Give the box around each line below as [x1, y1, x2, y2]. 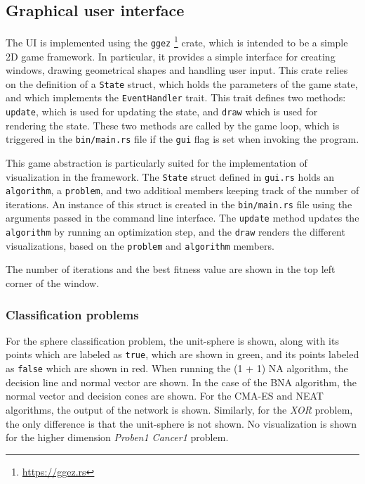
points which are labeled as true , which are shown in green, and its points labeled [6, 347, 359, 362]
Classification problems [6, 305, 139, 323]
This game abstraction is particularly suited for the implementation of [6, 155, 307, 170]
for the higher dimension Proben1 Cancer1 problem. [6, 430, 229, 445]
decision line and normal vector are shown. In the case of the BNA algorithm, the [6, 374, 357, 389]
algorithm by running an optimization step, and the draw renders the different [6, 224, 345, 239]
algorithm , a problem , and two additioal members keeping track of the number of [6, 183, 359, 198]
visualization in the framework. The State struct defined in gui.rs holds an [6, 169, 335, 184]
